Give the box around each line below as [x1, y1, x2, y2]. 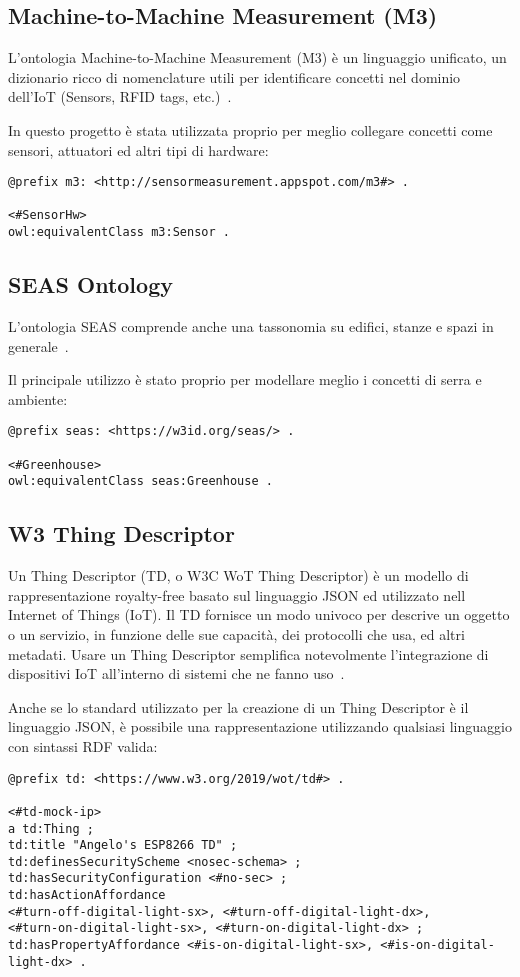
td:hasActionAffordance [8, 888, 166, 903]
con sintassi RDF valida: [8, 735, 158, 756]
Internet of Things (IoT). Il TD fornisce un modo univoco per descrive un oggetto [8, 604, 510, 625]
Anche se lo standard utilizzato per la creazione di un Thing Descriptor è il [8, 696, 469, 717]
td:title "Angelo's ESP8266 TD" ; [8, 838, 238, 853]
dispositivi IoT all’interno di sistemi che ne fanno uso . [8, 663, 345, 684]
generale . [8, 335, 69, 356]
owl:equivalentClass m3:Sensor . [8, 225, 230, 240]
